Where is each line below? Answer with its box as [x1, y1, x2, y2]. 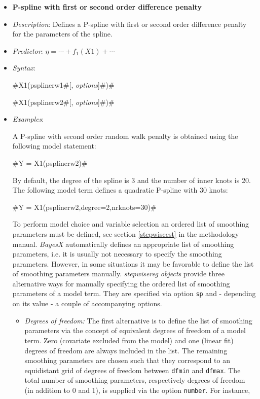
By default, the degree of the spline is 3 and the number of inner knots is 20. [12, 174, 251, 185]
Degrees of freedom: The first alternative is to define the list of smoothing [24, 315, 252, 325]
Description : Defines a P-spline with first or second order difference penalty [12, 18, 247, 29]
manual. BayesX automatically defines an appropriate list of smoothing [12, 238, 234, 249]
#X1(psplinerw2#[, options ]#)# [12, 96, 115, 107]
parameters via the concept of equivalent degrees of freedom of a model [24, 325, 246, 336]
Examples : [12, 114, 44, 124]
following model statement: [12, 140, 96, 151]
